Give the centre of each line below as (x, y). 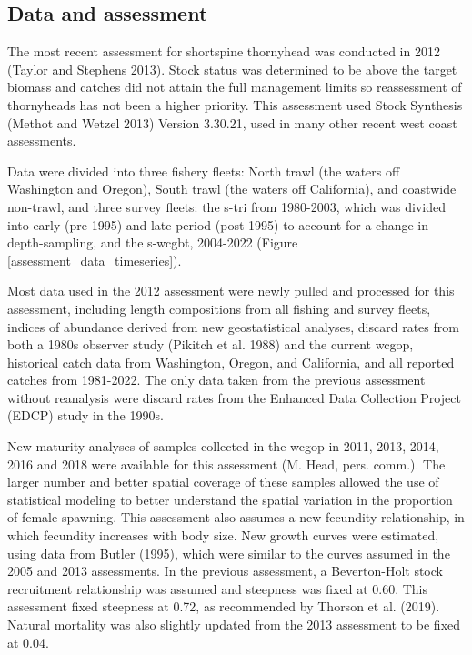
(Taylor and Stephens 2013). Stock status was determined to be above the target (232, 69)
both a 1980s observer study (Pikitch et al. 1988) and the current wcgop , (211, 344)
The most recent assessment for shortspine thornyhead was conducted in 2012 (224, 51)
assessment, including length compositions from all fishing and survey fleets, (219, 308)
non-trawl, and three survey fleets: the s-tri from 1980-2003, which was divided (226, 206)
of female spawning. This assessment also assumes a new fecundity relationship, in (236, 517)
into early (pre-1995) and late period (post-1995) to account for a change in (218, 224)
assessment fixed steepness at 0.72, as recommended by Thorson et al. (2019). (224, 606)
